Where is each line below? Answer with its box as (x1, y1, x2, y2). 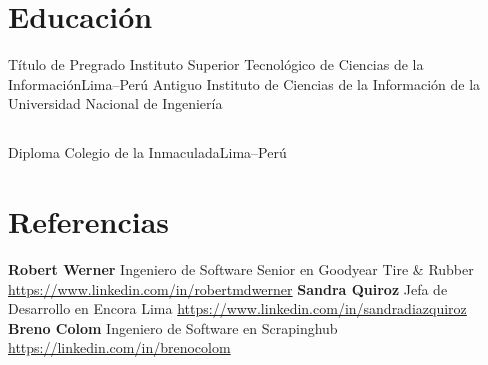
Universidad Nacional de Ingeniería (8, 93, 223, 114)
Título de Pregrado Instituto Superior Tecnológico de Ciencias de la (8, 54, 424, 75)
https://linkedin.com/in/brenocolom (8, 337, 231, 358)
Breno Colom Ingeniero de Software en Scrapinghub (8, 317, 338, 338)
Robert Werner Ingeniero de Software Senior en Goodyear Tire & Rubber (8, 259, 474, 280)
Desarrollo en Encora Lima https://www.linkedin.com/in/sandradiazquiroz (8, 298, 467, 319)
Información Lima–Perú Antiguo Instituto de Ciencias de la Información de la (8, 73, 481, 94)
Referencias (8, 201, 170, 242)
